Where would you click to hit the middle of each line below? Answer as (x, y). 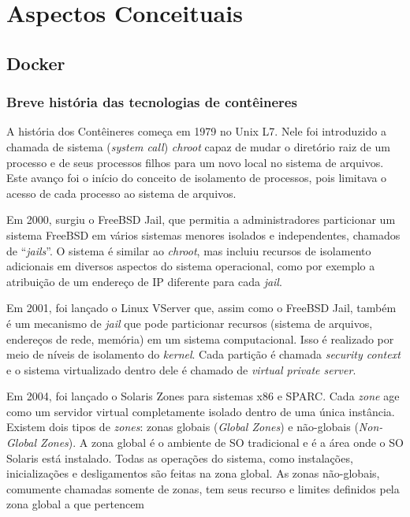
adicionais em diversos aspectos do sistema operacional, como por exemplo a (191, 266)
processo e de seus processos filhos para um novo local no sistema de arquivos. (195, 162)
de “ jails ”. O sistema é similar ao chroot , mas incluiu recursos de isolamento (189, 250)
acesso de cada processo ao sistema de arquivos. (121, 193)
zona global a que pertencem (76, 504)
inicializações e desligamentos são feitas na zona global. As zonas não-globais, (193, 473)
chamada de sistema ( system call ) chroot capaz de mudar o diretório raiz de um (198, 146)
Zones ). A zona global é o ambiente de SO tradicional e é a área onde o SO (222, 443)
